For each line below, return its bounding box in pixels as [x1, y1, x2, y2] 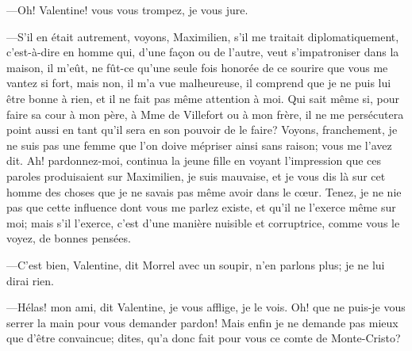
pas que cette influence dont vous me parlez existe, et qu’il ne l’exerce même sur [6, 199, 396, 216]
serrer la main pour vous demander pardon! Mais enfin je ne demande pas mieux [6, 314, 399, 330]
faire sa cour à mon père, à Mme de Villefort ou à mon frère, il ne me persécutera [6, 105, 404, 122]
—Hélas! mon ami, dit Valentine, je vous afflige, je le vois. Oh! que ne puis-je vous [6, 299, 406, 315]
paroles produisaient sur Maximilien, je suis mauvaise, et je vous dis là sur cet [6, 167, 386, 184]
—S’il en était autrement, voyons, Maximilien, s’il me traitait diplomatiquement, [6, 28, 399, 44]
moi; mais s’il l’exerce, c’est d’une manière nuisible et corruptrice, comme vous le [6, 214, 400, 231]
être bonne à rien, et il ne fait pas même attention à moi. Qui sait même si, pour [6, 90, 399, 106]
